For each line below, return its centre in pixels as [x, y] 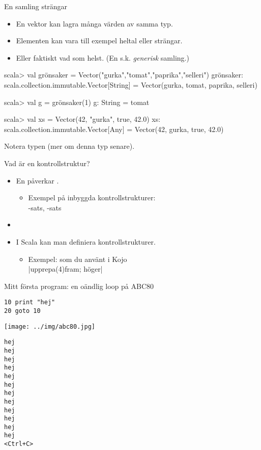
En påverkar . [37, 180]
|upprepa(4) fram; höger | [65, 269]
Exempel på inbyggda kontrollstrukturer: [92, 197]
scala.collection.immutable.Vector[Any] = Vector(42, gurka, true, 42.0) [114, 129]
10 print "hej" [30, 302]
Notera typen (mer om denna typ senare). [69, 146]
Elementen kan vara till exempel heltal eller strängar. [99, 41]
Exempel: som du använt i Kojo [78, 259]
